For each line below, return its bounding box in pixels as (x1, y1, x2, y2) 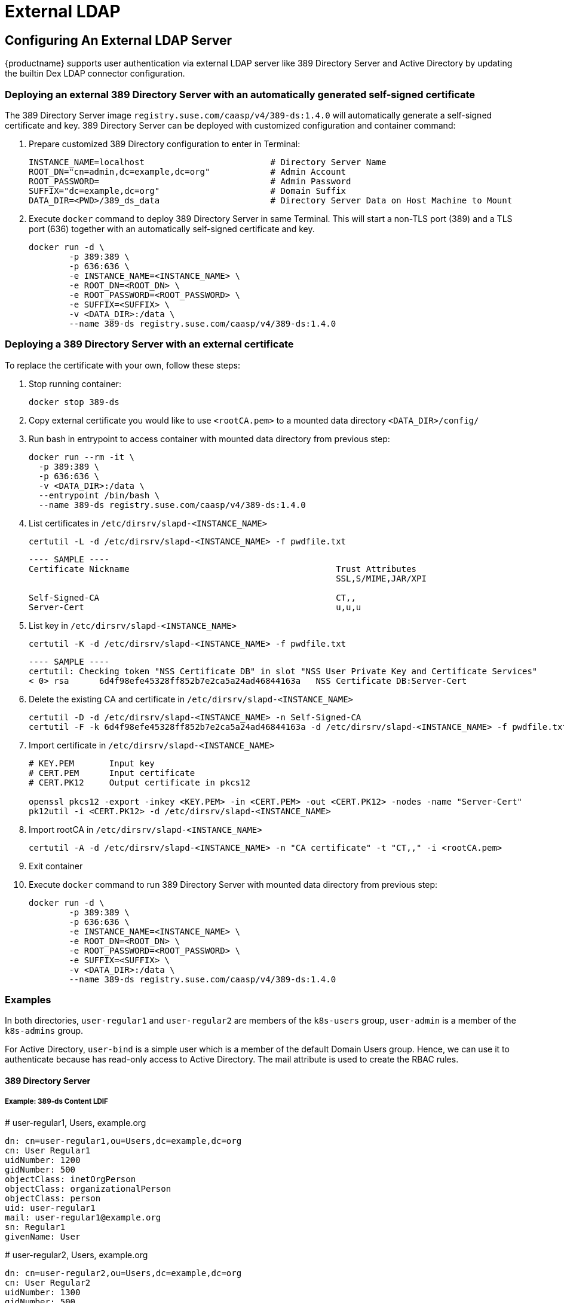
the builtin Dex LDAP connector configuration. (5, 68, 185, 79)
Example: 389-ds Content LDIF (5, 1097, 108, 1106)
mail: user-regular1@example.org (5, 1212, 161, 1222)
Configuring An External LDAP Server (5, 32, 232, 48)
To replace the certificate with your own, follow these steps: (5, 360, 241, 370)
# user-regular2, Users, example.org (5, 1249, 148, 1260)
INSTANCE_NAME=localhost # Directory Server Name (29, 157, 387, 167)
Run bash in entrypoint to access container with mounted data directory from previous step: (29, 433, 390, 444)
